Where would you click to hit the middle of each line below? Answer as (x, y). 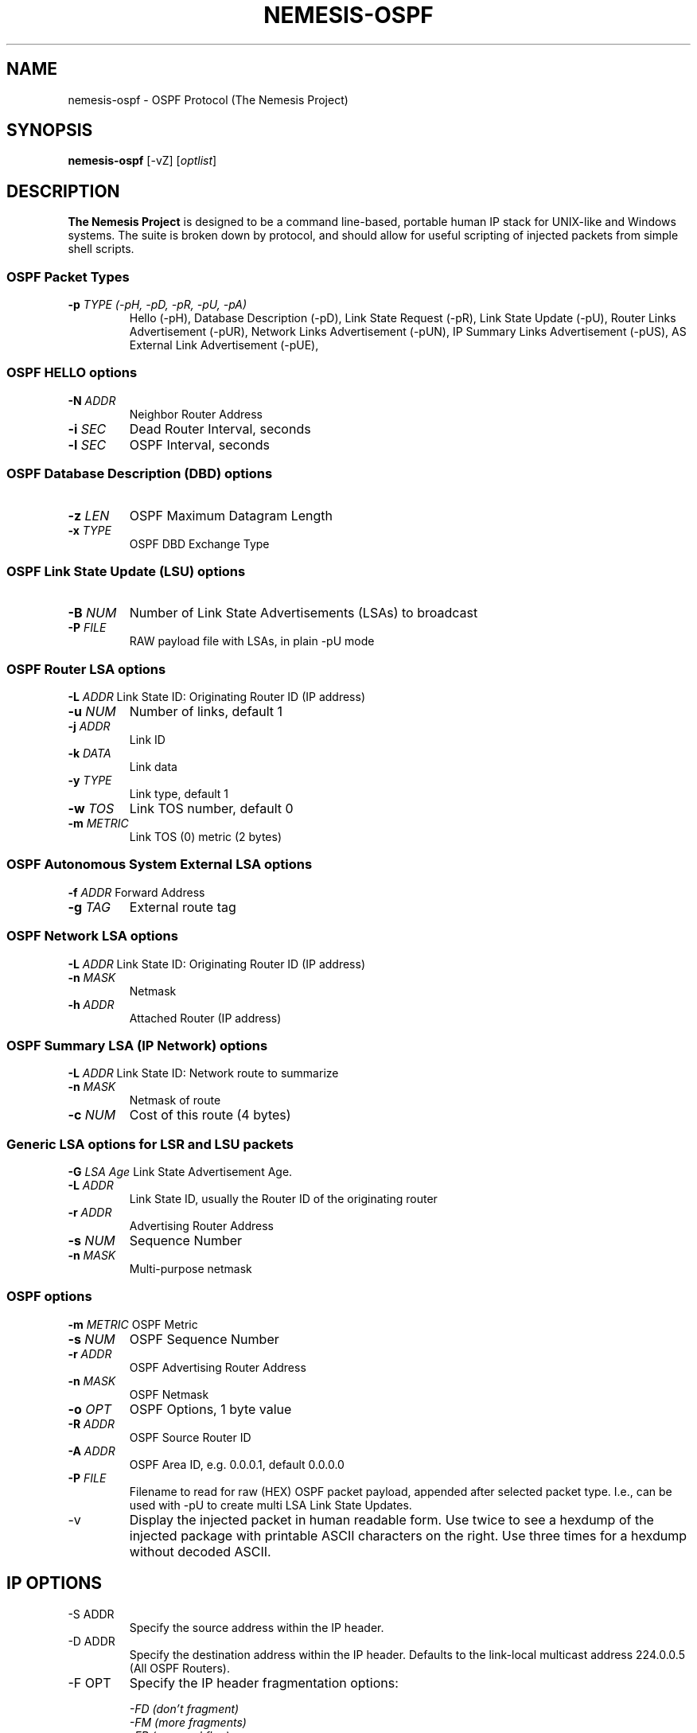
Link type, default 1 (179, 794)
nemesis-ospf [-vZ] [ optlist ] (142, 161)
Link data (153, 767)
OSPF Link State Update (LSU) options (126, 571)
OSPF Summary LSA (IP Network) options (137, 1045)
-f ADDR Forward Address (136, 892)
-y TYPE (90, 781)
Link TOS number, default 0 (211, 809)
